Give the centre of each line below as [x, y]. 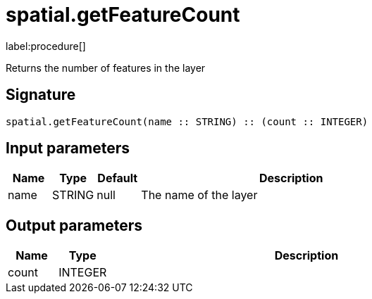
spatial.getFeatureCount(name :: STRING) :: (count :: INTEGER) [187, 121]
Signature [41, 95]
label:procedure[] [46, 46]
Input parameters [68, 148]
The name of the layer [199, 195]
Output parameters [74, 225]
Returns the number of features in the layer [106, 68]
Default [118, 178]
